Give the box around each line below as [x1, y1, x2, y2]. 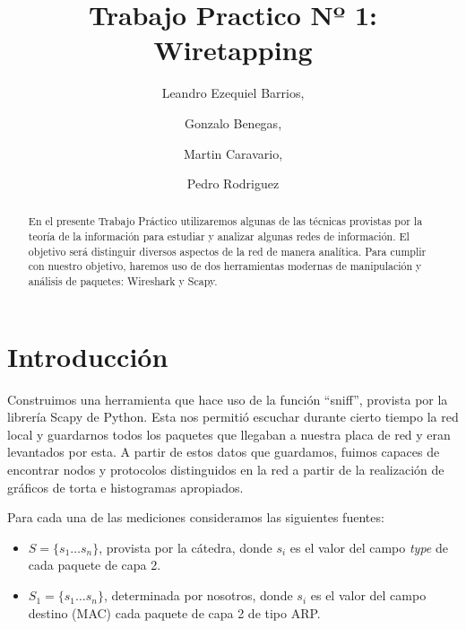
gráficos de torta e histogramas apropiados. [7, 477, 244, 496]
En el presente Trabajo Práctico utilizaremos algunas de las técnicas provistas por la [28, 214, 423, 229]
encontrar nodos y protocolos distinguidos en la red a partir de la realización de [7, 460, 444, 479]
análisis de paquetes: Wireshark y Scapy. [28, 274, 218, 289]
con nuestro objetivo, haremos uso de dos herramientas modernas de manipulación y [28, 258, 422, 274]
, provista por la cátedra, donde [99, 537, 272, 556]
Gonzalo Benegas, [184, 113, 282, 132]
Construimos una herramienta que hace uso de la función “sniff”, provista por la [7, 389, 448, 408]
